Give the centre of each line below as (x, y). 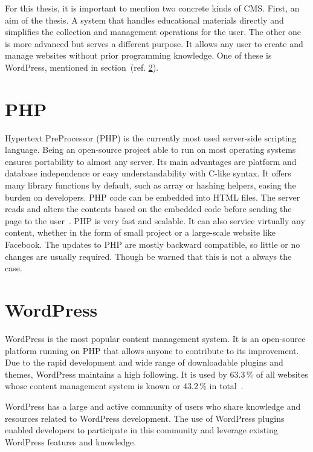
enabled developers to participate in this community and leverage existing (141, 430)
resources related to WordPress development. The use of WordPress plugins (145, 418)
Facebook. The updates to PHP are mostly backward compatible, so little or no (153, 244)
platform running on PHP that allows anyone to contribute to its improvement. (152, 350)
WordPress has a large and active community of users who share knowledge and (153, 406)
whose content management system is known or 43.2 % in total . (124, 386)
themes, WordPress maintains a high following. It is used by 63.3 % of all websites (156, 374)
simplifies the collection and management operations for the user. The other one (153, 32)
